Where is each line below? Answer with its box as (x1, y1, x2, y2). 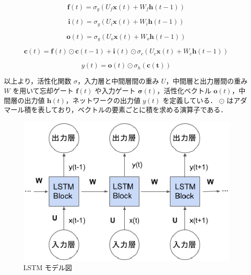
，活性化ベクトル (157, 85, 212, 95)
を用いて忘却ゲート (12, 85, 74, 95)
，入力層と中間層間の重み (77, 76, 159, 86)
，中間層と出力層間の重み (166, 76, 248, 86)
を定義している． (162, 95, 217, 105)
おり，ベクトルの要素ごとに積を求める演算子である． (58, 104, 228, 115)
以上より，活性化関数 (4, 76, 71, 86)
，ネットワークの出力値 (66, 95, 141, 105)
